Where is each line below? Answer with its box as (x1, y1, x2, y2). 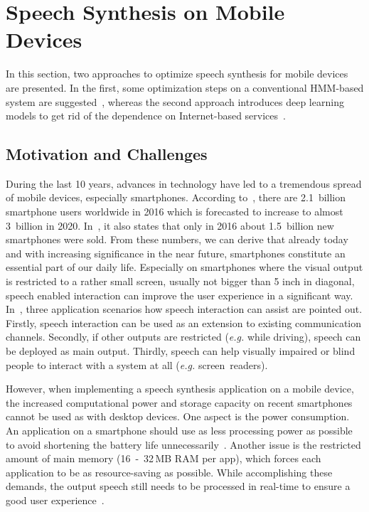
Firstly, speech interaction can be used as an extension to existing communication (6, 315, 362, 330)
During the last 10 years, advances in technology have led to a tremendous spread (6, 176, 362, 191)
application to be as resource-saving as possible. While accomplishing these (6, 464, 333, 479)
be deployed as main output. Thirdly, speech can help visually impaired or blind (6, 343, 355, 358)
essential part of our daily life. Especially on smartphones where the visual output (6, 260, 363, 274)
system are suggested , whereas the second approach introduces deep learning (6, 94, 344, 109)
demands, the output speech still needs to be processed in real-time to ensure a (6, 479, 351, 494)
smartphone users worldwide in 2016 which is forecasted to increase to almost (6, 204, 343, 219)
